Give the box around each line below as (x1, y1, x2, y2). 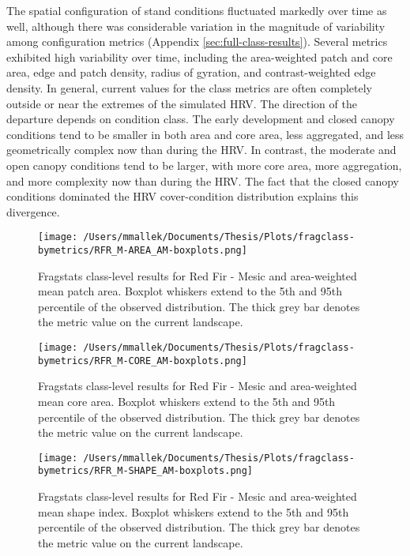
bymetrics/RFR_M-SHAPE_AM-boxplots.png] (38, 465, 254, 477)
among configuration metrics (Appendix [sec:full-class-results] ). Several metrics (6, 33, 388, 50)
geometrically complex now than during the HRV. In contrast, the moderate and (6, 141, 397, 158)
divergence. (6, 203, 60, 220)
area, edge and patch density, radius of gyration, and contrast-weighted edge (6, 64, 376, 81)
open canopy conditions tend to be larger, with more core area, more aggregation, (6, 156, 402, 173)
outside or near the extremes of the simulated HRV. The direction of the (6, 95, 357, 111)
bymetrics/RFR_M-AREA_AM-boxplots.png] (38, 244, 247, 256)
